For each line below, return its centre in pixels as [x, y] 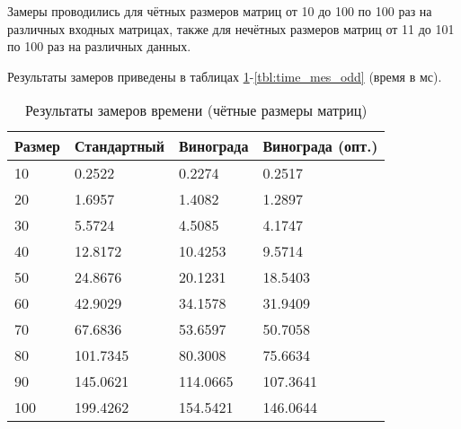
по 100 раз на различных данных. [99, 46]
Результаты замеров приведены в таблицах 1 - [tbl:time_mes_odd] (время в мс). [225, 76]
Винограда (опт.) [320, 146]
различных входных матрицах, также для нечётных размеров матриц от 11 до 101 [231, 28]
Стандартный [120, 146]
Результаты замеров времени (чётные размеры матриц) [196, 110]
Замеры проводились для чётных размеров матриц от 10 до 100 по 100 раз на [220, 11]
